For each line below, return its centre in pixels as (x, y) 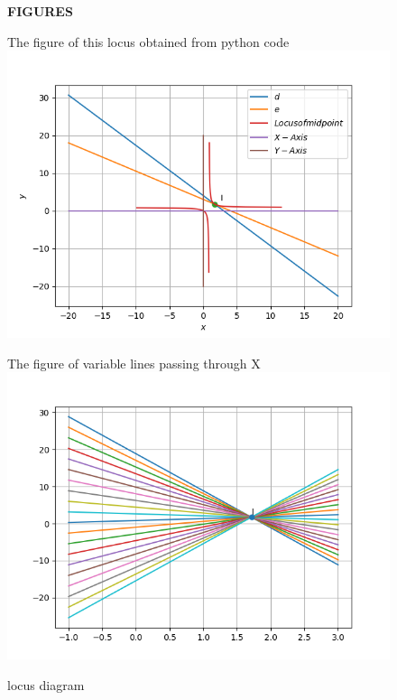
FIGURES (40, 11)
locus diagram (46, 684)
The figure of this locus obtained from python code (148, 41)
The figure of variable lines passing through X (134, 363)
